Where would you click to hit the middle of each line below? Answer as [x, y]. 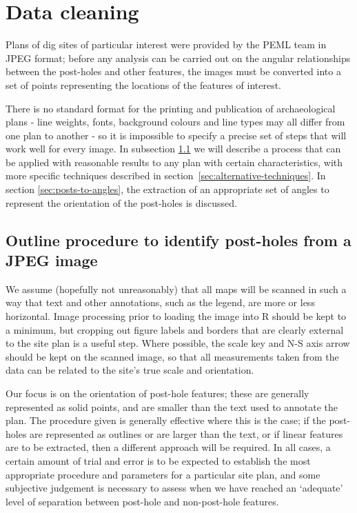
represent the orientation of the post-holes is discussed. [121, 202]
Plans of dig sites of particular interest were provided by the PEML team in [166, 44]
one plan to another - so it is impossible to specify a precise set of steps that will [176, 135]
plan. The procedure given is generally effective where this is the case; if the [166, 420]
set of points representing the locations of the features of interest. [143, 84]
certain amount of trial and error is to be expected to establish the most [158, 460]
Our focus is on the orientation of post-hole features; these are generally [157, 393]
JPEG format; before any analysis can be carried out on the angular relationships [178, 58]
